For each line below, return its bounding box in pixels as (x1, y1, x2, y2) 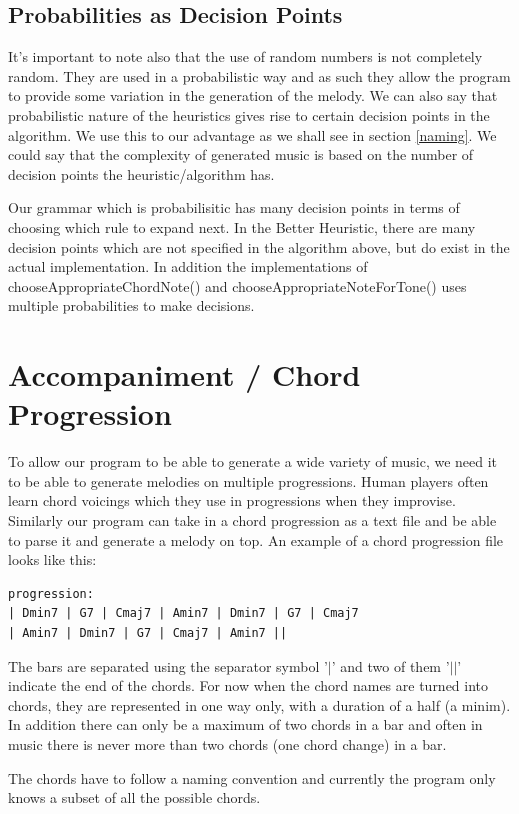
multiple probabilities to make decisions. (8, 295, 255, 316)
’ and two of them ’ (331, 655, 450, 676)
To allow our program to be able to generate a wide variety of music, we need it (8, 451, 498, 472)
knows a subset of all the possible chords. (8, 787, 261, 808)
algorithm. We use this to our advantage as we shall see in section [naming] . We (8, 124, 497, 145)
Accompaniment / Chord (8, 354, 361, 395)
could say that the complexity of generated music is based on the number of (8, 144, 474, 165)
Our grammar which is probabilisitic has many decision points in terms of (8, 197, 460, 218)
